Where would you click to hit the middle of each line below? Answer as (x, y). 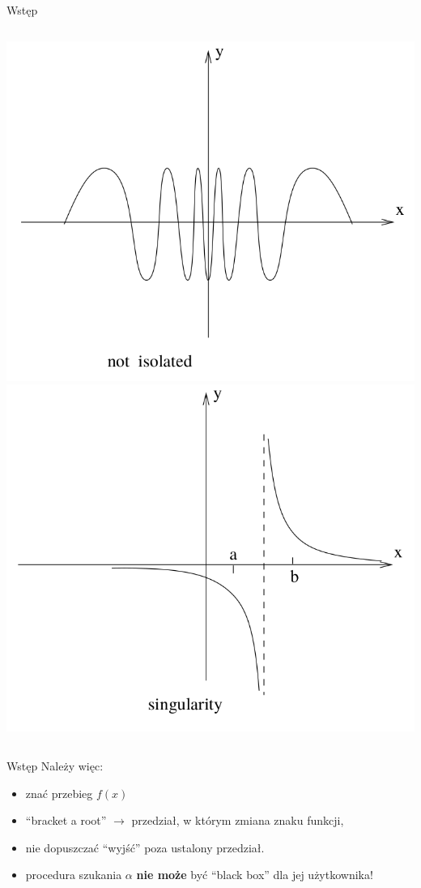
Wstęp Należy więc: (55, 766)
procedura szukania (74, 875)
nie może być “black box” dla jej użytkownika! (255, 875)
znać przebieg (59, 793)
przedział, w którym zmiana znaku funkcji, (238, 820)
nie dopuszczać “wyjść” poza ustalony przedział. (145, 847)
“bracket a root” (66, 820)
